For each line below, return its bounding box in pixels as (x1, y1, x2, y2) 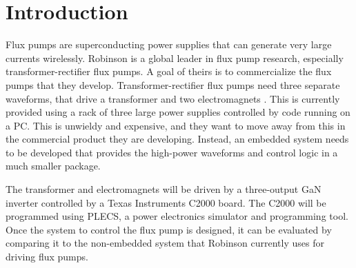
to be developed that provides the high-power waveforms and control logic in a (6, 145, 338, 159)
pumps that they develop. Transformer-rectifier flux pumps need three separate (6, 77, 340, 92)
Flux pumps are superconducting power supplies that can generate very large (6, 37, 332, 52)
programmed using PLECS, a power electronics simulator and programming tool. (6, 209, 348, 223)
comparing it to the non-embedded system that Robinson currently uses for (6, 236, 324, 250)
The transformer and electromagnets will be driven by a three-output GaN (6, 182, 322, 196)
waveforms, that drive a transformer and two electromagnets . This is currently (6, 91, 340, 105)
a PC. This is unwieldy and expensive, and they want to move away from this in (6, 118, 346, 132)
